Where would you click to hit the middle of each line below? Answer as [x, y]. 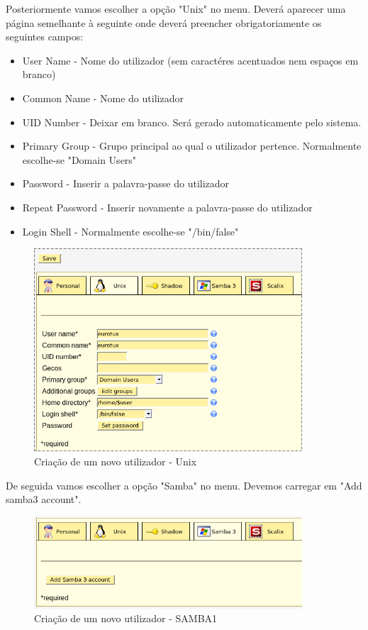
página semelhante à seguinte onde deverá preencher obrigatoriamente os [164, 22]
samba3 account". [44, 499]
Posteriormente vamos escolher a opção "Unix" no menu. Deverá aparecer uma [176, 9]
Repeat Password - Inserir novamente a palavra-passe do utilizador [167, 207]
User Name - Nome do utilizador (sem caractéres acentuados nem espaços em [190, 60]
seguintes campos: [45, 37]
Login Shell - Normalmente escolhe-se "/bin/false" [130, 231]
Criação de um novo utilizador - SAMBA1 [126, 618]
